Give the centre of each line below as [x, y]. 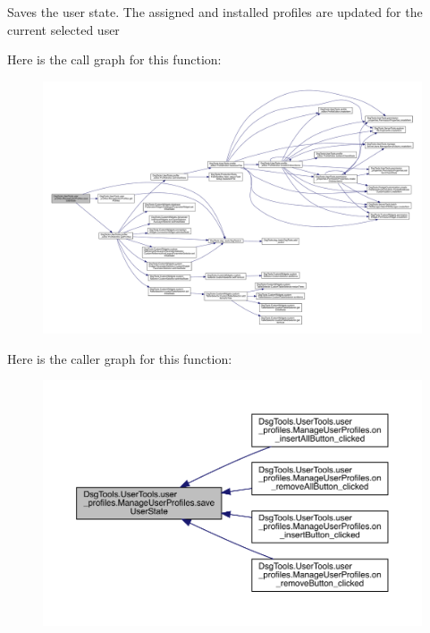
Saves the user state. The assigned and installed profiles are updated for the [215, 12]
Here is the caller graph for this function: [120, 358]
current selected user [63, 29]
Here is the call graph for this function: [114, 59]
